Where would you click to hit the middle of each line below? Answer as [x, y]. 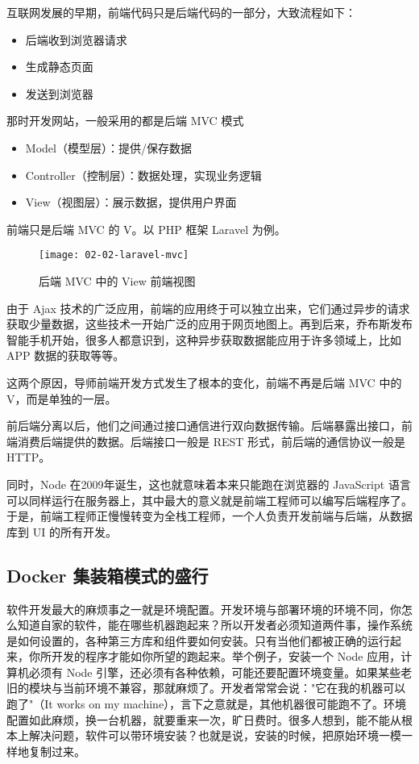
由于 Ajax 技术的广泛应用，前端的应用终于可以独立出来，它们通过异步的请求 [208, 308]
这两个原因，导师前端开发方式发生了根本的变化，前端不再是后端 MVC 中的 [204, 382]
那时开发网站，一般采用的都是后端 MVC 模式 [125, 121]
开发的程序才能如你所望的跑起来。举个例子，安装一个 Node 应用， [226, 656]
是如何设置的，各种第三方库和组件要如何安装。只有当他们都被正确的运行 [198, 640]
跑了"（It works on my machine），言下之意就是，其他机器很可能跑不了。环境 [207, 704]
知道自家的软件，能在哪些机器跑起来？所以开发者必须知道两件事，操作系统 [215, 625]
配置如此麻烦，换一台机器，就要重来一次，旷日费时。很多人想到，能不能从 [204, 719]
